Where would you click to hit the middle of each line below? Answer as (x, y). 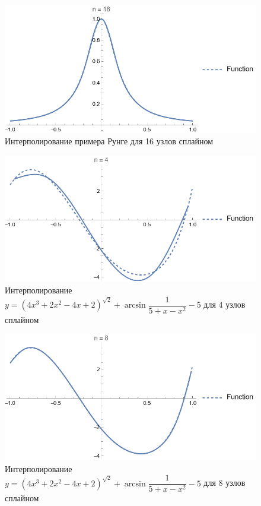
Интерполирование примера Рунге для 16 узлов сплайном (109, 141)
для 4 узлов (225, 304)
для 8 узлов (225, 483)
